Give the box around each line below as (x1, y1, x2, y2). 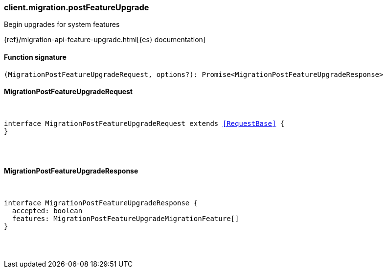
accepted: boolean (12, 207, 83, 215)
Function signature (4, 52, 67, 61)
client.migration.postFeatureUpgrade (4, 2, 149, 12)
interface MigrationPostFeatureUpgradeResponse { (4, 199, 198, 207)
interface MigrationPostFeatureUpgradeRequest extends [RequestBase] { (4, 119, 285, 127)
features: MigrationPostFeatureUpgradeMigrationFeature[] (12, 215, 239, 223)
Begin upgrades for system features (4, 20, 120, 29)
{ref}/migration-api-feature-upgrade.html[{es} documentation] (4, 35, 205, 44)
